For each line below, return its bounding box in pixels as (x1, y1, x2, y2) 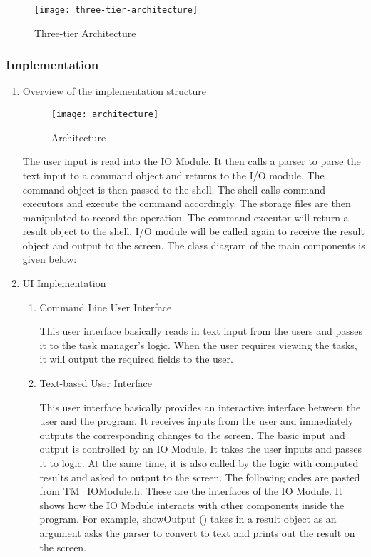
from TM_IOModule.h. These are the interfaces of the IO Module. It (39, 483, 343, 498)
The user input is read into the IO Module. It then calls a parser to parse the (22, 154, 361, 169)
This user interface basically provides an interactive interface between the (39, 399, 361, 414)
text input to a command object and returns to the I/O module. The (22, 167, 325, 182)
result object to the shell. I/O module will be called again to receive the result (22, 224, 365, 239)
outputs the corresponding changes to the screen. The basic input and (39, 427, 345, 442)
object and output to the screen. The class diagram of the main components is (22, 237, 365, 252)
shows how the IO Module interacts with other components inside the (39, 497, 345, 512)
